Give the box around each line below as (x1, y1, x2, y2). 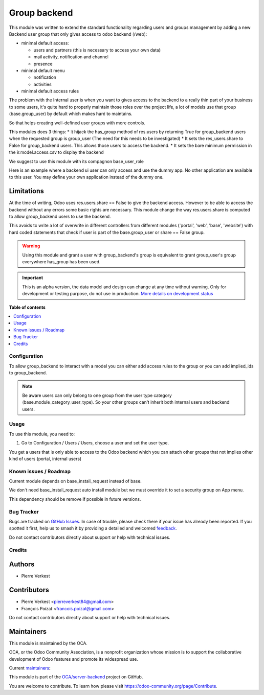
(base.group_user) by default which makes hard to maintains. (9, 111, 132, 117)
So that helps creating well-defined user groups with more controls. (9, 120, 146, 126)
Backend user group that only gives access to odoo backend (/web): (9, 31, 147, 37)
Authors (9, 560, 35, 569)
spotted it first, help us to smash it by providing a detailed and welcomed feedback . (9, 525, 177, 531)
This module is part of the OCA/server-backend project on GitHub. (9, 674, 143, 680)
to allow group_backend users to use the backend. (9, 213, 111, 220)
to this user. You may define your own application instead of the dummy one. (9, 174, 164, 180)
